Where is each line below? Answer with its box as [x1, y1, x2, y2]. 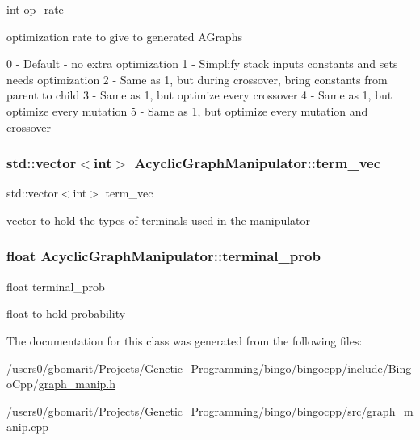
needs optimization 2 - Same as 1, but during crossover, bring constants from [6, 70, 388, 87]
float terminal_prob [6, 277, 105, 294]
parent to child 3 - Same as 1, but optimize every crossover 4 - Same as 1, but [6, 87, 393, 104]
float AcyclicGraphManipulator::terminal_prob [6, 246, 321, 266]
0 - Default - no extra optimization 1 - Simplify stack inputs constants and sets [6, 55, 398, 72]
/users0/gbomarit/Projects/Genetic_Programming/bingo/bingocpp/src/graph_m [6, 402, 414, 419]
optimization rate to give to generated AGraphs [6, 27, 242, 44]
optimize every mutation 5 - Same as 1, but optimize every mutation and [6, 102, 368, 119]
